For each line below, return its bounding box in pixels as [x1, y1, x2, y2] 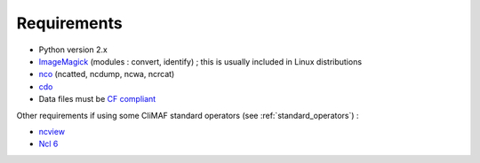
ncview [38, 126, 66, 136]
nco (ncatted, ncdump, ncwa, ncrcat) [38, 69, 175, 80]
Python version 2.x [38, 44, 108, 55]
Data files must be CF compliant [38, 94, 156, 105]
